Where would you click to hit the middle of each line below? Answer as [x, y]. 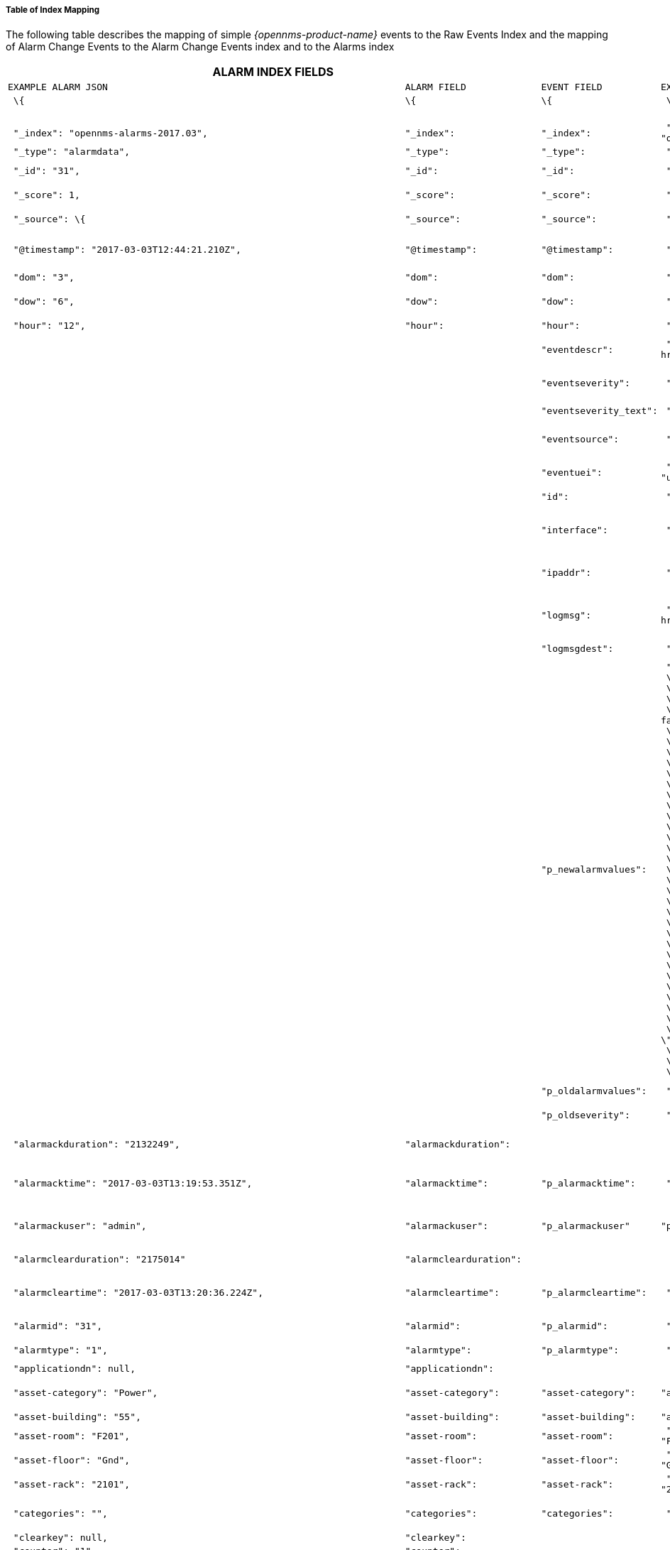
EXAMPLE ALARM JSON [58, 87]
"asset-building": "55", [77, 1417]
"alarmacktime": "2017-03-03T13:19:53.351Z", [133, 1183]
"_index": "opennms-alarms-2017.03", [110, 133]
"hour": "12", [49, 325]
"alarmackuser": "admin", [80, 1226]
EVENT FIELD [572, 87]
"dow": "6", [44, 301]
